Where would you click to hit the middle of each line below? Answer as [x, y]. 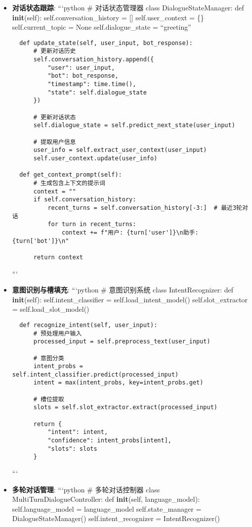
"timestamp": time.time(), [92, 84]
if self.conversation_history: [85, 200]
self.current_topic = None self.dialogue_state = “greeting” [102, 27]
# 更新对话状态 [55, 117]
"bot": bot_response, [83, 76]
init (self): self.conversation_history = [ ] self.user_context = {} [108, 17]
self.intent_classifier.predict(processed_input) [95, 374]
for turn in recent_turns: [92, 224]
